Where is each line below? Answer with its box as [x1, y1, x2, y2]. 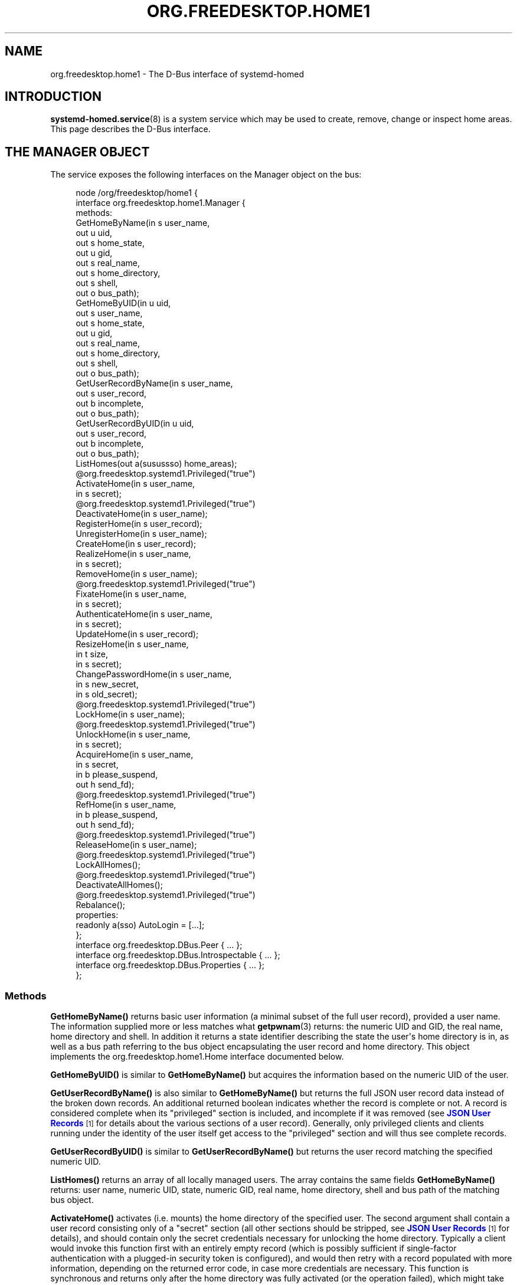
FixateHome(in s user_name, [76, 589, 186, 599]
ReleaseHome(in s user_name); [76, 840, 197, 850]
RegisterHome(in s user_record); [76, 519, 202, 529]
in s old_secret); [76, 689, 138, 700]
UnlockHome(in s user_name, [76, 729, 191, 740]
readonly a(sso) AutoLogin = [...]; [76, 920, 205, 930]
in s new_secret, [76, 679, 139, 690]
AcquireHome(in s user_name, [76, 749, 194, 760]
